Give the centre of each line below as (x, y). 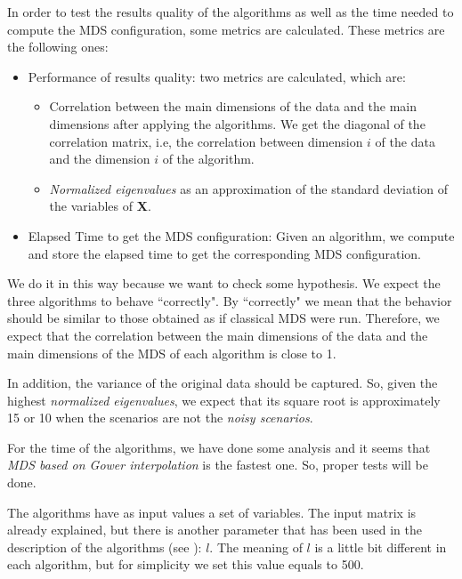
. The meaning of (256, 547)
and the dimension (100, 159)
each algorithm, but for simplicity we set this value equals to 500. (186, 564)
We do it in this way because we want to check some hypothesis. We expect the (224, 283)
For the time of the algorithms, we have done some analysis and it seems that (219, 447)
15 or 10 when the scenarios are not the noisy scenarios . (160, 418)
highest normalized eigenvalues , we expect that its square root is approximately (224, 400)
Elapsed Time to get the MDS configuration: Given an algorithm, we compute (241, 235)
